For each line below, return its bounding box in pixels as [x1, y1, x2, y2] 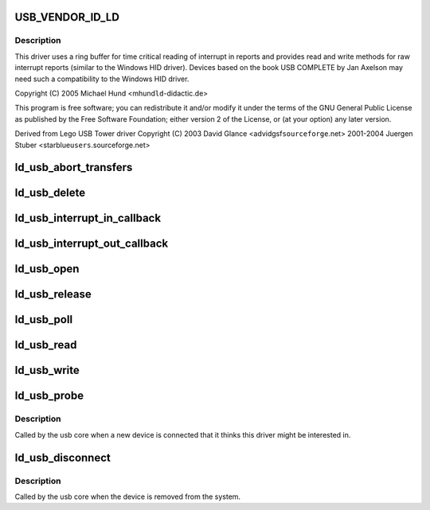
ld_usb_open [14, 263, 80, 276]
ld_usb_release [14, 287, 92, 302]
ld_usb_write [14, 364, 80, 377]
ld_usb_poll [14, 313, 73, 326]
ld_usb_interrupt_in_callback [14, 212, 162, 225]
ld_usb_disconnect [14, 450, 111, 465]
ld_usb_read [14, 338, 77, 352]
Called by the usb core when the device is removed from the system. [14, 492, 241, 501]
